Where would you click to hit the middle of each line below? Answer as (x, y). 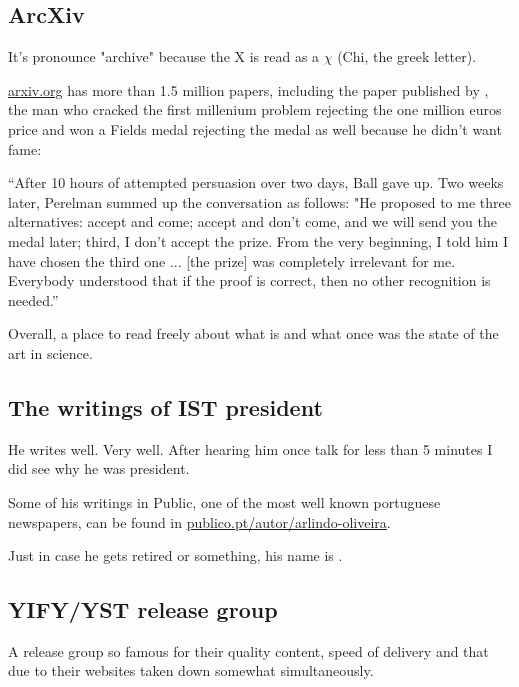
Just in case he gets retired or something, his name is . (175, 555)
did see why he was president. (99, 468)
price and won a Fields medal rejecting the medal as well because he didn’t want (255, 128)
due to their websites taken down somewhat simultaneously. (191, 670)
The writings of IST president (165, 406)
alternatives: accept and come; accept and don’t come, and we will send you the (252, 221)
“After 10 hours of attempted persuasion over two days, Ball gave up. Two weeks (256, 182)
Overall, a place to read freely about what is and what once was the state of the (253, 333)
